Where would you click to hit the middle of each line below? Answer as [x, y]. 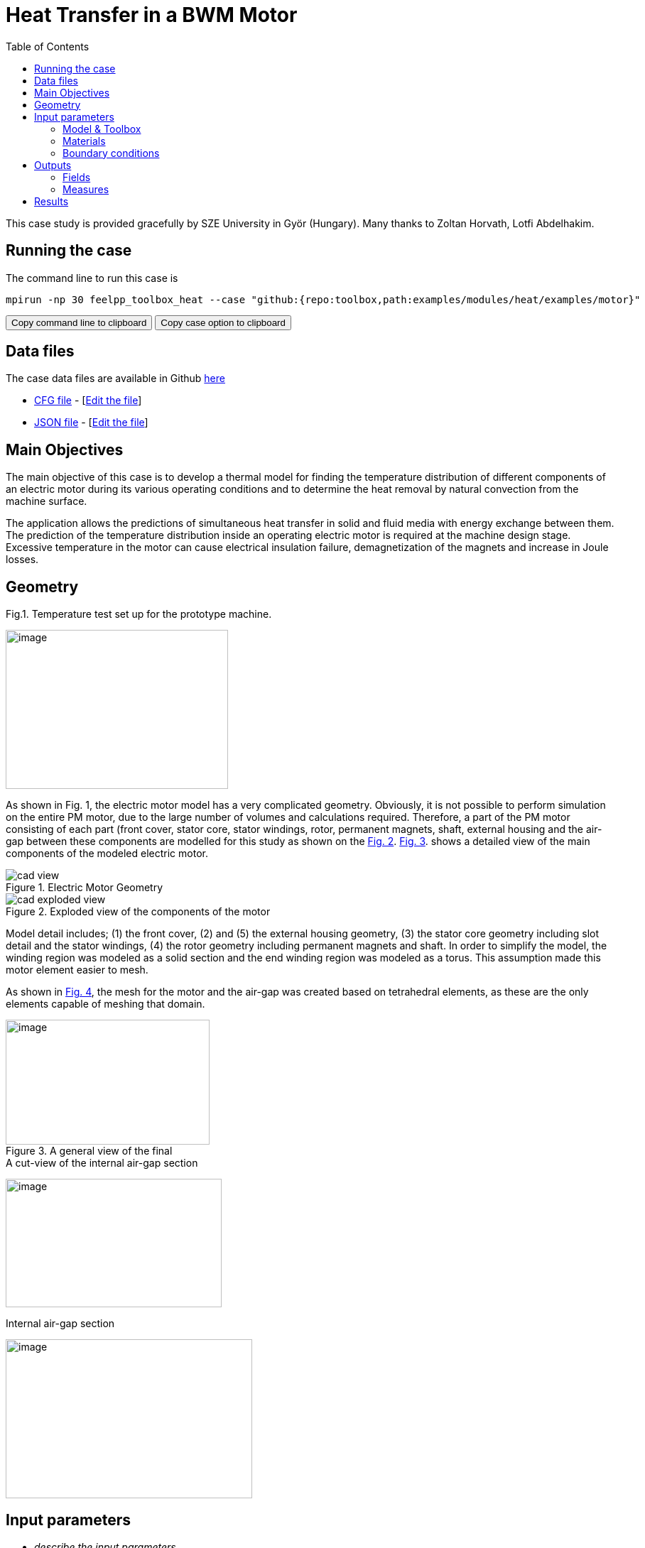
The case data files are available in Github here [115, 378]
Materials [84, 141]
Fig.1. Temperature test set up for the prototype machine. [139, 614]
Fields [77, 177]
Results [52, 201]
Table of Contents [48, 46]
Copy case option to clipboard [223, 322]
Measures [86, 189]
